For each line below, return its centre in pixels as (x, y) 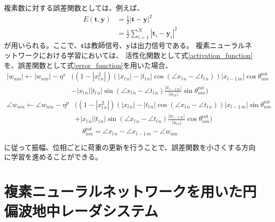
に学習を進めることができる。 (53, 157)
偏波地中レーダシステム (81, 211)
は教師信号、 (105, 45)
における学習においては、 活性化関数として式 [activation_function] (146, 55)
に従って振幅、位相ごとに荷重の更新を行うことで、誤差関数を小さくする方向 (130, 147)
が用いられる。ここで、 (43, 45)
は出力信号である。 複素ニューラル (188, 45)
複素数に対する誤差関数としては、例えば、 (74, 7)
